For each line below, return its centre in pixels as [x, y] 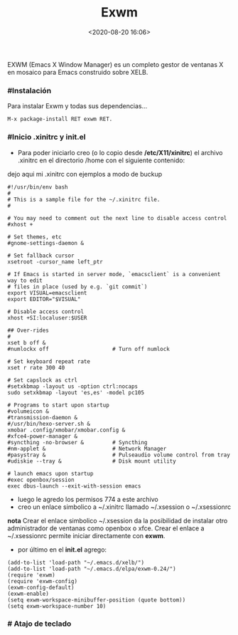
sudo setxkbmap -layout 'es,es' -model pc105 [76, 392]
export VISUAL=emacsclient [47, 293]
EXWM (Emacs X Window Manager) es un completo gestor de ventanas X [115, 64]
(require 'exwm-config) [43, 581]
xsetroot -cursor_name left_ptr [55, 262]
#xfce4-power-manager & [43, 436]
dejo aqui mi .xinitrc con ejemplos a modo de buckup [85, 174]
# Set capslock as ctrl [43, 380]
